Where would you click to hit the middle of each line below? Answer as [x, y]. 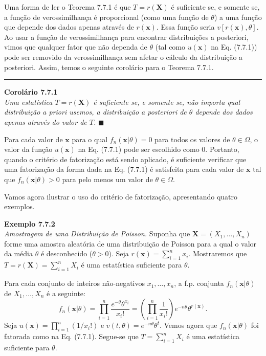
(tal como [170, 47]
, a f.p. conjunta [199, 283]
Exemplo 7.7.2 [30, 223]
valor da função [28, 149]
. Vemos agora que [188, 325]
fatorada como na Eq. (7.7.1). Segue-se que [71, 336]
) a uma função [238, 17]
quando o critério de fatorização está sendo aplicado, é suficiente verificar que [125, 159]
